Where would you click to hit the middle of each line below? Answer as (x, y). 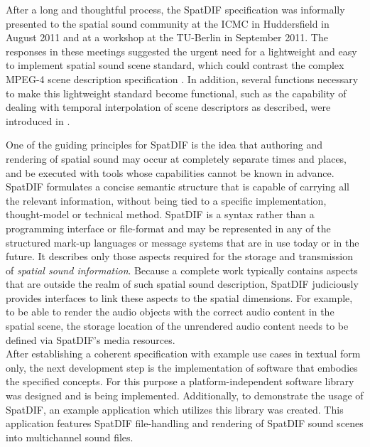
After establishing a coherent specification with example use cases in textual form (183, 354)
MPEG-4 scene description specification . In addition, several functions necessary (182, 79)
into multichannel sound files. (70, 437)
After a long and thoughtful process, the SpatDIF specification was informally (175, 9)
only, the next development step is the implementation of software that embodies (182, 367)
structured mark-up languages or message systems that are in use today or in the (183, 242)
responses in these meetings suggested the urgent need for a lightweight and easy (181, 51)
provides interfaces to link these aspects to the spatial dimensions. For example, (179, 297)
